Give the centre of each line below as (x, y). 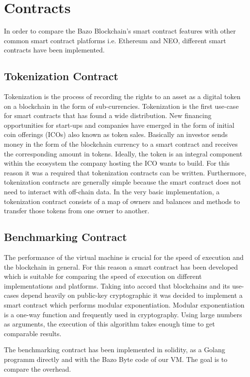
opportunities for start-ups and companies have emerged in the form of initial (119, 125)
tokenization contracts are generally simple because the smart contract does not (123, 182)
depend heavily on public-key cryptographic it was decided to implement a (132, 295)
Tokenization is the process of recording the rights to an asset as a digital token (122, 96)
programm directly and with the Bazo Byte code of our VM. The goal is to (116, 359)
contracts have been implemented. (54, 50)
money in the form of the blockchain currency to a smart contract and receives (121, 144)
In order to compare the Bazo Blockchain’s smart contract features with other (120, 31)
